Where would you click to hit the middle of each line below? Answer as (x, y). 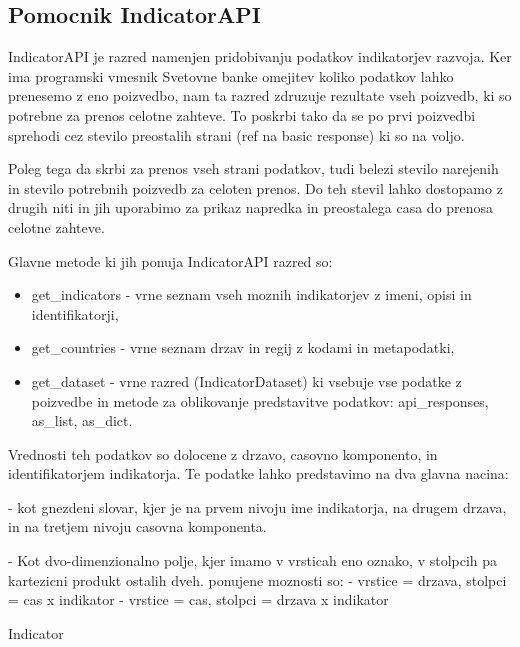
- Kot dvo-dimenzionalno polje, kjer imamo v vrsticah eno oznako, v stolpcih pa (253, 560)
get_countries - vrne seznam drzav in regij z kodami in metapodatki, (243, 347)
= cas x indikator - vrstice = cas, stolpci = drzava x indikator (198, 599)
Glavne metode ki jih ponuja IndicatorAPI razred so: (170, 260)
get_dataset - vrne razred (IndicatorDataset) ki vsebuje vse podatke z (246, 380)
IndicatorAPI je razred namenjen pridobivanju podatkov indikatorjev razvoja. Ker (260, 56)
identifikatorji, (75, 313)
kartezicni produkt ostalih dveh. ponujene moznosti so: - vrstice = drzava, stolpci (257, 579)
